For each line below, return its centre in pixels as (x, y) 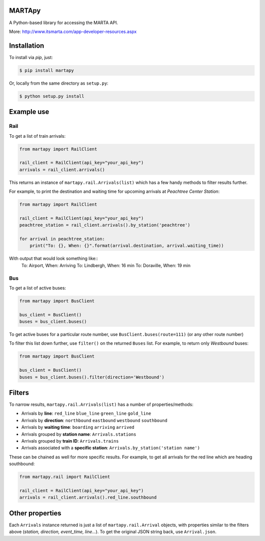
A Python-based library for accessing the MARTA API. (64, 23)
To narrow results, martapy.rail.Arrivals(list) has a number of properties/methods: (101, 405)
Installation (26, 45)
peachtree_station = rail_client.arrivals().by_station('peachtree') (105, 225)
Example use (29, 112)
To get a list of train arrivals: (37, 136)
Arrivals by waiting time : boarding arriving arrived (78, 427)
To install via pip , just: (31, 57)
